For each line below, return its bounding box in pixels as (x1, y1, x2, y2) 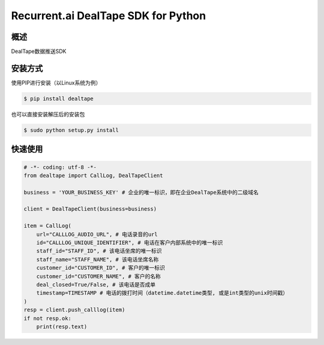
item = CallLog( (23, 223, 72, 229)
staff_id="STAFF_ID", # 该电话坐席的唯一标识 (36, 248, 162, 254)
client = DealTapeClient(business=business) (23, 206, 157, 212)
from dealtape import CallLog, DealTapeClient (23, 172, 163, 179)
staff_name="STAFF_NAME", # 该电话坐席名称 (36, 256, 159, 263)
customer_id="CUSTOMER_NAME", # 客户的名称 (36, 273, 161, 280)
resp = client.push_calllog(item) (23, 307, 125, 313)
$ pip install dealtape (23, 95, 94, 102)
